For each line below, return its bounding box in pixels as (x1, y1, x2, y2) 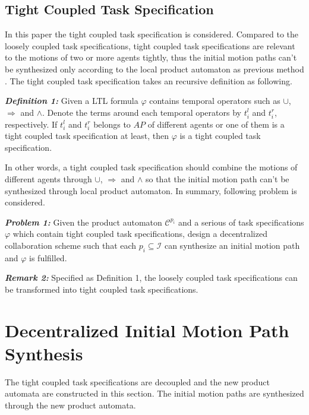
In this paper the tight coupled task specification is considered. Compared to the (5, 28, 299, 40)
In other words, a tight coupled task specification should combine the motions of (5, 161, 298, 173)
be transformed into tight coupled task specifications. (5, 283, 198, 295)
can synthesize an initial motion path (164, 239, 300, 251)
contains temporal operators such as (149, 94, 280, 107)
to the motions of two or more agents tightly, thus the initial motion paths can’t (5, 51, 297, 64)
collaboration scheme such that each (5, 239, 137, 251)
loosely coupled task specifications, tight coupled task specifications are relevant (5, 39, 295, 52)
